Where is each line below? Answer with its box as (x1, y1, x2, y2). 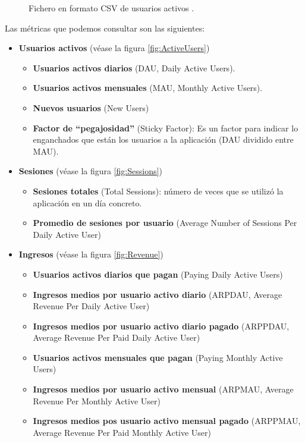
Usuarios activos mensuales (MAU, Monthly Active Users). (33, 81, 263, 94)
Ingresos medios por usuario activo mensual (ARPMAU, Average (33, 383, 294, 395)
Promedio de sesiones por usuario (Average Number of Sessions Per (33, 216, 297, 229)
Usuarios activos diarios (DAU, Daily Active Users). (33, 61, 235, 74)
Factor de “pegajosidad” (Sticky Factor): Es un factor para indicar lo (33, 121, 298, 134)
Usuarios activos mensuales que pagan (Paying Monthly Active (33, 351, 283, 363)
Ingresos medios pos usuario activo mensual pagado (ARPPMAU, (33, 414, 301, 427)
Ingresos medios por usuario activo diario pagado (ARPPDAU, (33, 319, 290, 332)
